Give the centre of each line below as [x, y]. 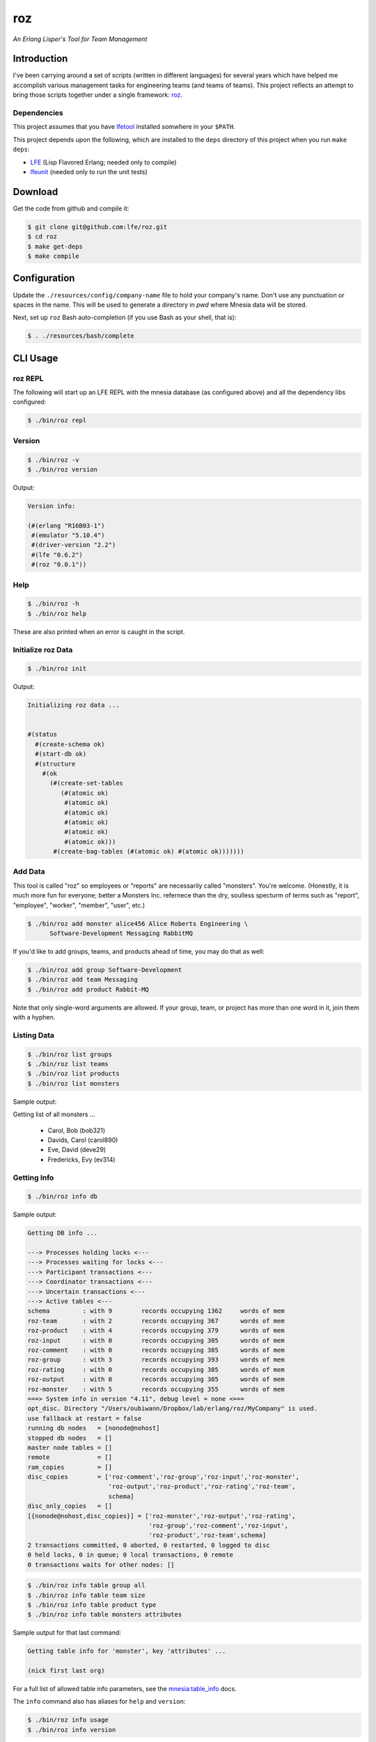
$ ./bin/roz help [57, 614]
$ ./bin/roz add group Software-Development [105, 970]
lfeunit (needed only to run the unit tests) [89, 171]
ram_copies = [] [70, 1467]
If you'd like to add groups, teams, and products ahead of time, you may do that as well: [139, 951]
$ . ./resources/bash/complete [81, 336]
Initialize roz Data [43, 649]
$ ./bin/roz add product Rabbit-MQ [88, 989]
